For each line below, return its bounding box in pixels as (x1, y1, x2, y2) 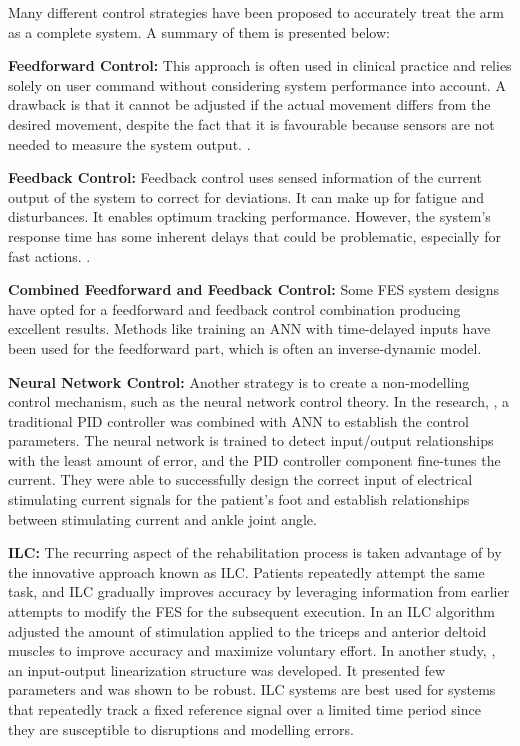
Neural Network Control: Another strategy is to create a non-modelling (8, 371, 470, 392)
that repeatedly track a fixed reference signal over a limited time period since (8, 699, 481, 719)
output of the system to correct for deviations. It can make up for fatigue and (8, 186, 484, 207)
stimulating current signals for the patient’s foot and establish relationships (8, 489, 470, 510)
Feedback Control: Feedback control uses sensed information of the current (8, 167, 482, 188)
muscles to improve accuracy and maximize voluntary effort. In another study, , (8, 640, 496, 661)
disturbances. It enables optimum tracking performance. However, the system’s (8, 206, 491, 227)
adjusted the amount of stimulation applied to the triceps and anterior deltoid (8, 620, 487, 641)
